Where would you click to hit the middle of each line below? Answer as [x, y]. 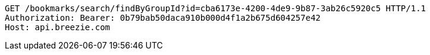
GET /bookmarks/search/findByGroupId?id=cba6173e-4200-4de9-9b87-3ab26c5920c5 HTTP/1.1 [216, 8]
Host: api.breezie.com [58, 27]
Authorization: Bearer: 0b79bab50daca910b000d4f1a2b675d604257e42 [163, 18]
